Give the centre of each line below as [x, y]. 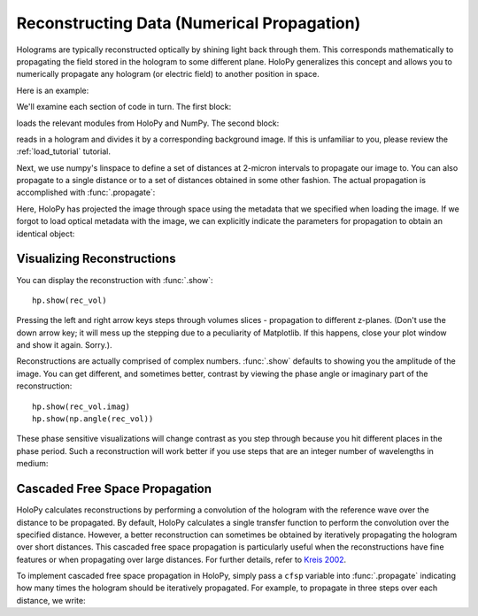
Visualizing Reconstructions [96, 259]
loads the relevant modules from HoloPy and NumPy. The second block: [148, 123]
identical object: [46, 234]
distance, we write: [51, 600]
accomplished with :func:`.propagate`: [86, 192]
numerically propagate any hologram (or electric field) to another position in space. [168, 74]
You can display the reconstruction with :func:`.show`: [115, 280]
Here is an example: [53, 90]
